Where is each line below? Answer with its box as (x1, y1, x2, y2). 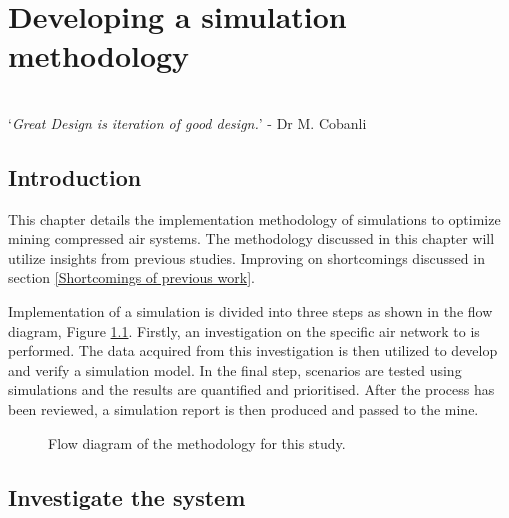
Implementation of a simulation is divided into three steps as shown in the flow (8, 301, 493, 322)
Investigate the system (8, 481, 246, 512)
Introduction (8, 161, 142, 192)
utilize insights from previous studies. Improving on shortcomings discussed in (8, 247, 485, 268)
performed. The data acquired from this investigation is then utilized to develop (8, 340, 498, 361)
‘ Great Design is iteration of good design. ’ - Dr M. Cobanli (8, 112, 367, 133)
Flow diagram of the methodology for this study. (48, 432, 346, 453)
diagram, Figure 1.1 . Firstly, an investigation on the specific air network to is (8, 320, 480, 341)
